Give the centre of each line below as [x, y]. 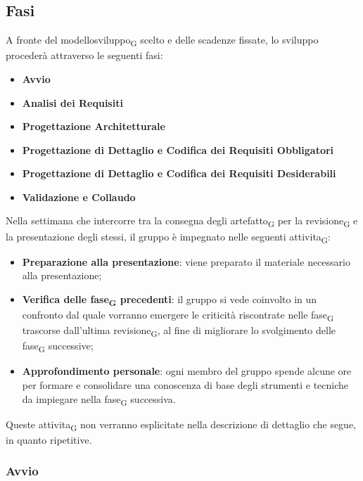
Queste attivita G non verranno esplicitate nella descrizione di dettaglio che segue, [181, 425]
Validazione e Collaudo [79, 197]
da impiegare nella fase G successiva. [99, 399]
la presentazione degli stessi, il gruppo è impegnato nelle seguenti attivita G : [168, 237]
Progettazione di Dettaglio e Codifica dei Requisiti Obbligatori [178, 149]
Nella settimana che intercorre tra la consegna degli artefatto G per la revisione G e [182, 222]
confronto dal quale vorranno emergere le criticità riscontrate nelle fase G [178, 315]
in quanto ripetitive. [49, 439]
